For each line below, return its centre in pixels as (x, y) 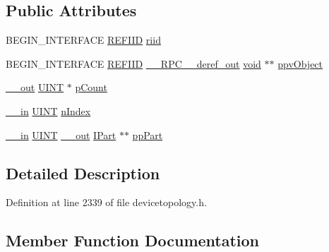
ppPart (148, 134)
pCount (91, 87)
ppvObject (300, 63)
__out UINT (35, 87)
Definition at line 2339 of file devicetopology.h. (106, 202)
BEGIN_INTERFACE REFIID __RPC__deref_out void (133, 63)
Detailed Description (83, 173)
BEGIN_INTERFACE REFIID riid (83, 40)
